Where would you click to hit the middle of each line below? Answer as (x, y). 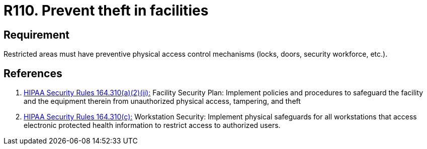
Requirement (37, 35)
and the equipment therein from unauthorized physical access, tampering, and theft (162, 101)
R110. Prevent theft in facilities (106, 11)
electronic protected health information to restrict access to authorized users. (152, 125)
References (33, 73)
